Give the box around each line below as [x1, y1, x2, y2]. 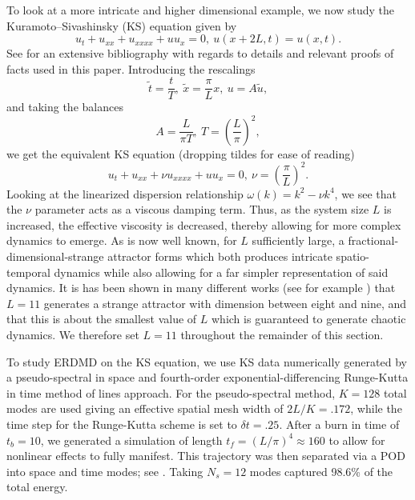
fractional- [348, 232, 399, 249]
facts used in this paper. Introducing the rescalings [6, 60, 256, 77]
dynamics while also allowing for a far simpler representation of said [54, 263, 389, 280]
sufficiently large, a [252, 232, 344, 249]
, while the [350, 400, 402, 417]
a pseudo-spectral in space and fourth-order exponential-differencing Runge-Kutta [6, 369, 409, 386]
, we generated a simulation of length [40, 431, 223, 448]
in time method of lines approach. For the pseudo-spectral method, [6, 384, 336, 401]
